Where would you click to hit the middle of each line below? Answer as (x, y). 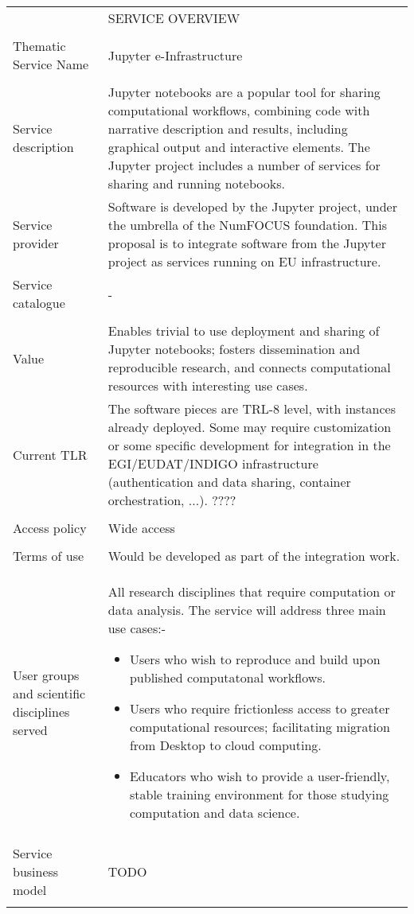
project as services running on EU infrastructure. (244, 261)
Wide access (141, 528)
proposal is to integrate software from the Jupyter (247, 243)
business (36, 871)
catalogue (39, 303)
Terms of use (49, 556)
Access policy (50, 528)
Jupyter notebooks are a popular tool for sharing (244, 92)
